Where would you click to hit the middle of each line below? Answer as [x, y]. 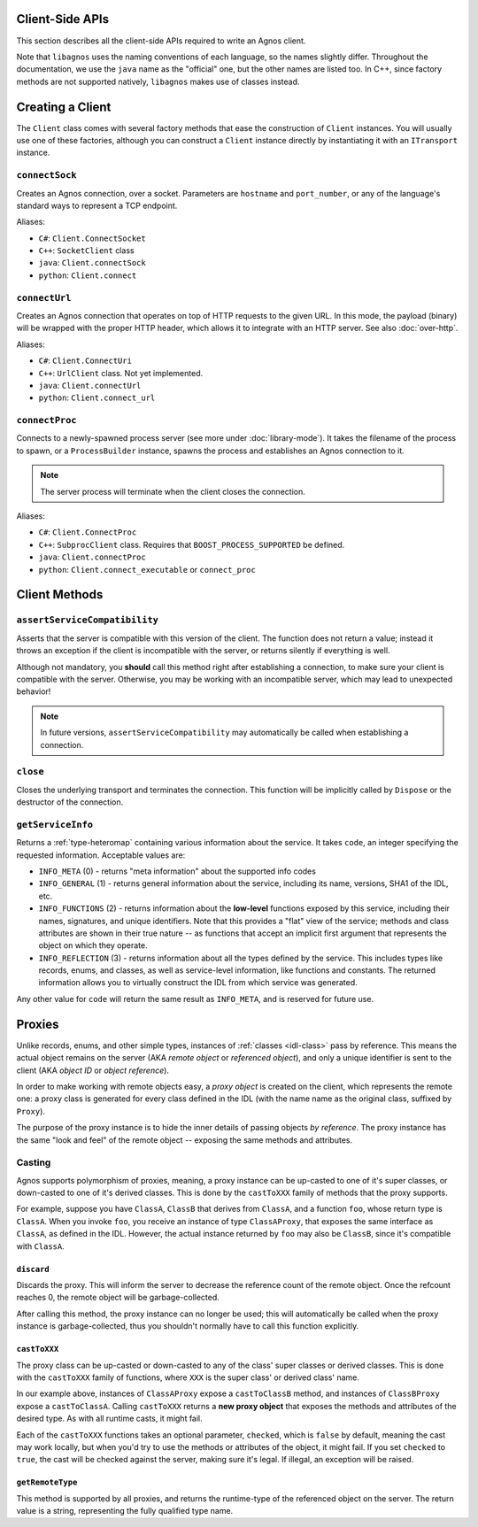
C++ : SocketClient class [86, 251]
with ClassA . [41, 1246]
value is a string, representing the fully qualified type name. [125, 1511]
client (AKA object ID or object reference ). [93, 1070]
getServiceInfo [54, 825]
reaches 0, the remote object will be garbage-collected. [118, 1298]
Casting [34, 1162]
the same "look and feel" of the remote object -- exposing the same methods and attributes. [185, 1140]
